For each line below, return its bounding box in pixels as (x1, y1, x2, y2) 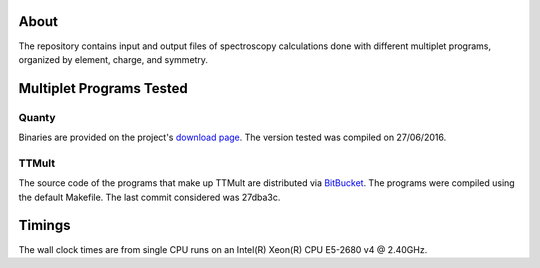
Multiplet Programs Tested (18, 80, 189, 97)
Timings (18, 217, 71, 234)
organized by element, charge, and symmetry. (18, 53, 209, 65)
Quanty (18, 110, 56, 124)
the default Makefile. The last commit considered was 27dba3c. (18, 191, 281, 203)
